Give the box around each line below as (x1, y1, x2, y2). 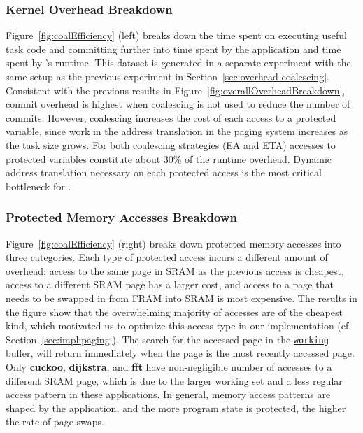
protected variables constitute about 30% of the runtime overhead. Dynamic (6, 151, 332, 166)
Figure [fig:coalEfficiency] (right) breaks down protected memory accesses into (6, 236, 341, 250)
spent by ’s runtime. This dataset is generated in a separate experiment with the (6, 55, 351, 70)
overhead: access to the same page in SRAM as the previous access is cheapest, (6, 263, 344, 278)
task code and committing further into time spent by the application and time (6, 41, 341, 56)
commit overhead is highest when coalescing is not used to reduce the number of (6, 97, 350, 111)
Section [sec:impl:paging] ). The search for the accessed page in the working (6, 332, 329, 346)
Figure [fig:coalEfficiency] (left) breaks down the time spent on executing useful (6, 28, 347, 43)
